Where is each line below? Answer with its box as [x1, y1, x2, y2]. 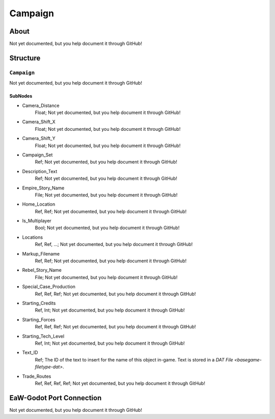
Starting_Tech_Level [22, 333, 65, 339]
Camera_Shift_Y [22, 135, 56, 142]
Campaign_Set [22, 152, 53, 158]
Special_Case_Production [22, 284, 76, 290]
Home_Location [22, 201, 56, 207]
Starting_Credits [22, 300, 56, 306]
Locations [22, 234, 43, 240]
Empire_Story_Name [22, 185, 65, 191]
